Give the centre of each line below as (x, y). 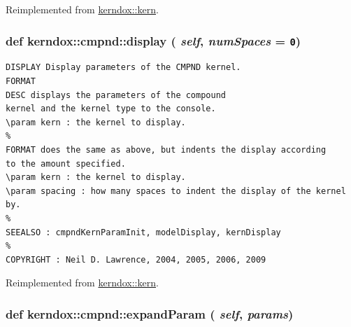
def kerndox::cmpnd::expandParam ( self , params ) (150, 313)
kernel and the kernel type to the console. (111, 109)
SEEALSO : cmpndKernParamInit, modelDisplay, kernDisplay (143, 232)
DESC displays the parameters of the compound (116, 95)
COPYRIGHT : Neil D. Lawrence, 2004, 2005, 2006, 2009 (136, 259)
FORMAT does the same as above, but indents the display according (166, 149)
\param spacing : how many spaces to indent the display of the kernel (176, 191)
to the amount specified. (66, 163)
